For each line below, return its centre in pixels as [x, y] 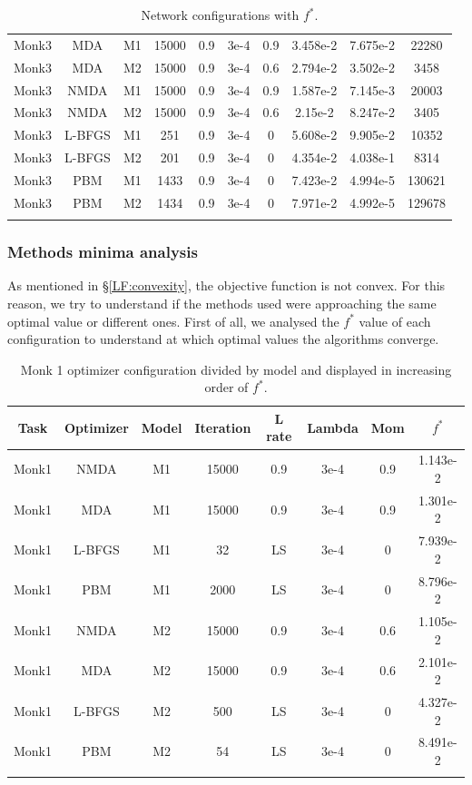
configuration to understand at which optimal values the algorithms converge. [223, 339]
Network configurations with [220, 15]
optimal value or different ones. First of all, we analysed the [173, 321]
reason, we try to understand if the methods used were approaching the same [222, 303]
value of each [395, 321]
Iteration [223, 427]
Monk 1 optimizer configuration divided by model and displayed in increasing [236, 369]
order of [226, 387]
